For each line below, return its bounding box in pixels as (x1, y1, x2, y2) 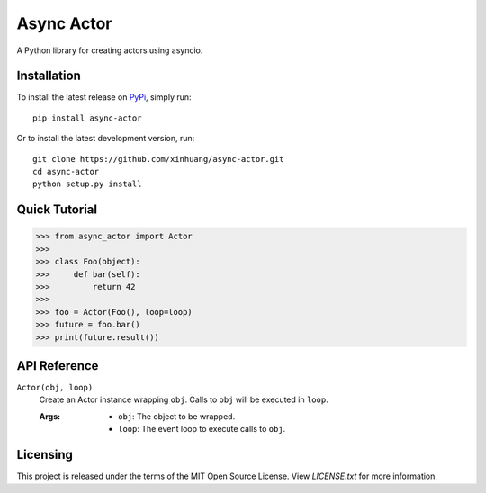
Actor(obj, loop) (16, 382, 94, 393)
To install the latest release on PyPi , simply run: (16, 92, 193, 103)
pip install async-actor (32, 112, 142, 123)
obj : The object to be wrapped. (118, 410, 236, 422)
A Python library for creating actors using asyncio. (16, 45, 203, 56)
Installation (16, 68, 81, 84)
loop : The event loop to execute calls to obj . (118, 424, 286, 435)
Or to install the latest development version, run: (16, 133, 195, 144)
